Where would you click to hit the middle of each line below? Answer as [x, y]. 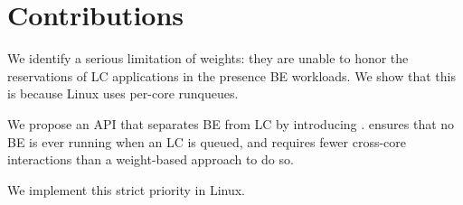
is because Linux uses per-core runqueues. [123, 93]
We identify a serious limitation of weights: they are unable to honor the [208, 58]
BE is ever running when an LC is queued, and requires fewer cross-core [207, 141]
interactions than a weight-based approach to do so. [151, 159]
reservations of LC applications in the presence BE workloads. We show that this [231, 75]
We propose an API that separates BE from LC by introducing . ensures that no [231, 123]
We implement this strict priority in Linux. [126, 189]
